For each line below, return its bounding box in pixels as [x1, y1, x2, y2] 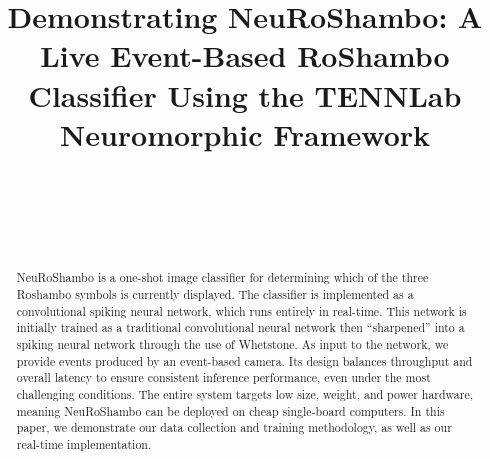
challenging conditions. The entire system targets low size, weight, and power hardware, [16, 385, 474, 402]
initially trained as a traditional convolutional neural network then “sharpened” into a [16, 319, 465, 336]
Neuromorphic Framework [60, 113, 430, 154]
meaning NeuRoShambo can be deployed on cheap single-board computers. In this [16, 402, 445, 419]
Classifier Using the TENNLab [28, 74, 462, 115]
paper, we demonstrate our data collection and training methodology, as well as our [16, 419, 452, 436]
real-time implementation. [16, 435, 152, 452]
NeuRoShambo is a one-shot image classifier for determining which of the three [16, 269, 429, 286]
